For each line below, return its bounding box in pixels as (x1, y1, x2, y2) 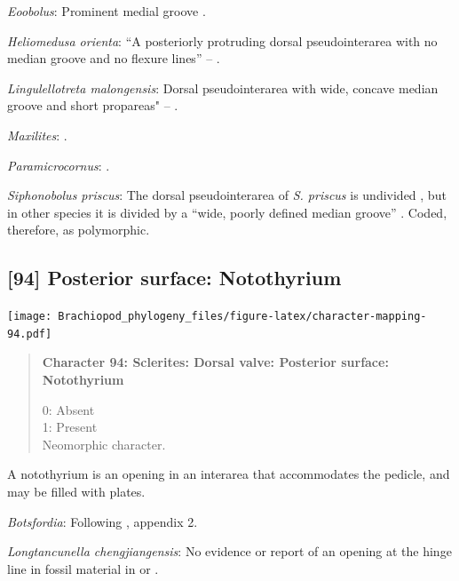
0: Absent (42, 400, 95, 418)
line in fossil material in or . (7, 559, 159, 577)
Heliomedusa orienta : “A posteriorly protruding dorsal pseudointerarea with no (7, 31, 438, 50)
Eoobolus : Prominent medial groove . (7, 2, 206, 20)
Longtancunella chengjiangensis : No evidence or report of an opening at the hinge (7, 542, 452, 561)
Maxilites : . (7, 125, 67, 144)
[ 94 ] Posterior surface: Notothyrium (7, 264, 342, 291)
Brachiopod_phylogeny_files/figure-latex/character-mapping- (58, 310, 427, 323)
